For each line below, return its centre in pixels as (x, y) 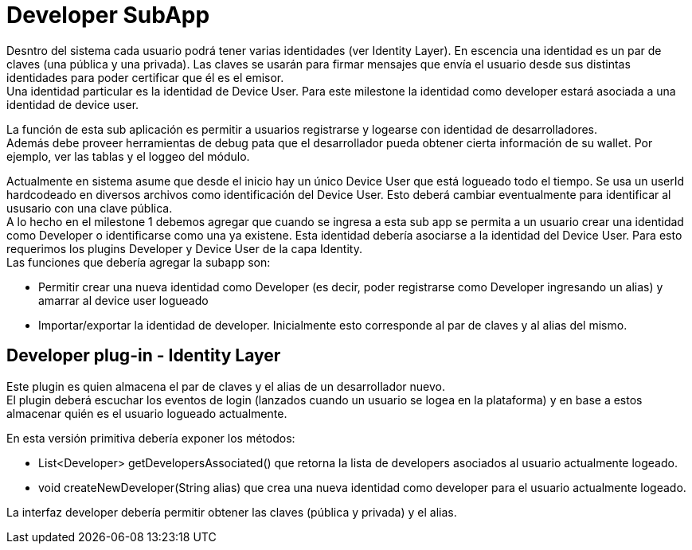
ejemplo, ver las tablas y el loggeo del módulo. (128, 156)
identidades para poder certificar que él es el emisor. (145, 77)
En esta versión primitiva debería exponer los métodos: (151, 438)
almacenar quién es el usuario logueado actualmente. (147, 413)
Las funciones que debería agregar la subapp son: (139, 262)
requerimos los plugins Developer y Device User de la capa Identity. (184, 248)
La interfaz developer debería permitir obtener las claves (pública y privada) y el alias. (232, 512)
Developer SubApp (108, 15)
